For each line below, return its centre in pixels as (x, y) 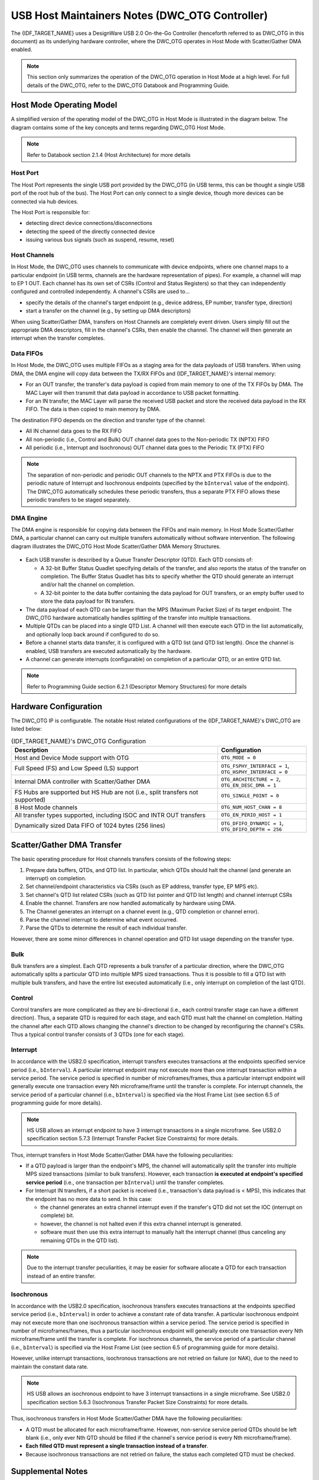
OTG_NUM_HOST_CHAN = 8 (252, 807)
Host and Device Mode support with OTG (72, 758)
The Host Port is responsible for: (51, 212)
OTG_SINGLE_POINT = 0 (250, 796)
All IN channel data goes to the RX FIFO (74, 431)
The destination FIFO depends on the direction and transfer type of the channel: (108, 420)
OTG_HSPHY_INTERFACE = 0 (255, 772)
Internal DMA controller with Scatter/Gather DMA (82, 781)
